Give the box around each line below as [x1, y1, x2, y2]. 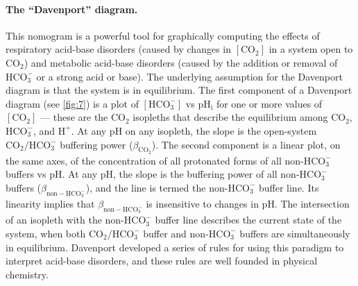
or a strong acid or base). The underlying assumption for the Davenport [36, 69, 343, 83]
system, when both [6, 226, 86, 240]
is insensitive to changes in [146, 196, 259, 211]
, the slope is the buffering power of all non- [113, 167, 300, 181]
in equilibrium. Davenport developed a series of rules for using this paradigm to [6, 239, 344, 254]
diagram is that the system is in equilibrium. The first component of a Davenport [6, 83, 352, 97]
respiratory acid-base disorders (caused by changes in [6, 42, 231, 56]
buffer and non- [143, 226, 209, 240]
